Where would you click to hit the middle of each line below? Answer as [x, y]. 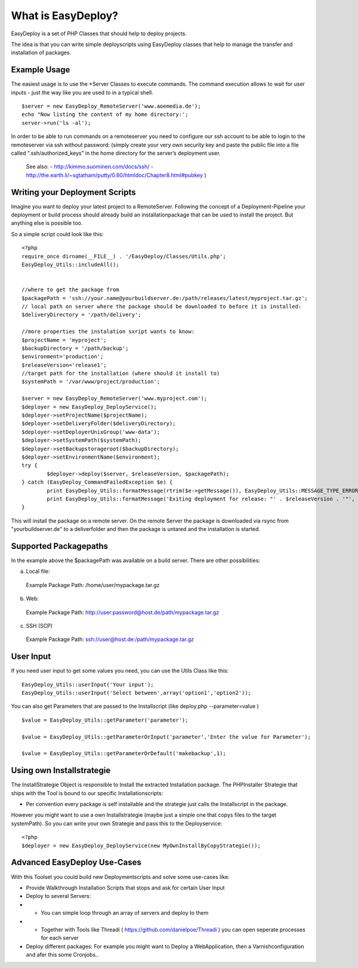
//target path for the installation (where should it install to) [121, 373]
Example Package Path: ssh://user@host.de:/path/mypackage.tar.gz [110, 639]
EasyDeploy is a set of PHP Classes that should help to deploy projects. [99, 33]
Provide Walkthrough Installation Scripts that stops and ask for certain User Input [125, 887]
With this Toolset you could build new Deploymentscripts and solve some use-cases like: [120, 877]
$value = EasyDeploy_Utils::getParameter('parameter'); [105, 720]
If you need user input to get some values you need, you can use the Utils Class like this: [120, 671]
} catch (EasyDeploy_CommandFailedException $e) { [97, 482]
